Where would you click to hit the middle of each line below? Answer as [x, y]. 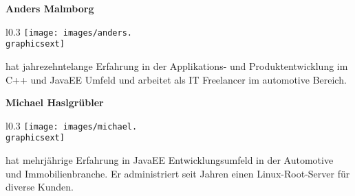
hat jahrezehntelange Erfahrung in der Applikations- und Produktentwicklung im [177, 65]
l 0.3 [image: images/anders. [69, 31]
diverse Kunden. [40, 187]
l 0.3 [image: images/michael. [72, 125]
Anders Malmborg [50, 8]
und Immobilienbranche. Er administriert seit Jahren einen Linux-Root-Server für [178, 173]
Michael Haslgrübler [55, 102]
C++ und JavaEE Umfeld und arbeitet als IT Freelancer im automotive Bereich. [176, 79]
